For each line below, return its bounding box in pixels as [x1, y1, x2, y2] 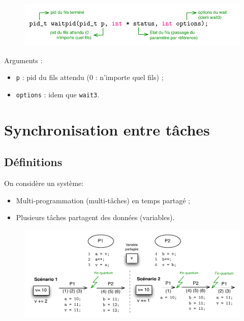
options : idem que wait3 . [16, 89, 100, 100]
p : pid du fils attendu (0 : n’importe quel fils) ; [16, 72, 164, 83]
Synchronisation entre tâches [4, 119, 210, 140]
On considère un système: [4, 178, 84, 189]
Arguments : [4, 55, 43, 65]
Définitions [4, 154, 63, 170]
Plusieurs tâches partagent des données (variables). [16, 212, 175, 223]
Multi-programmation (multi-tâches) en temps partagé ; [16, 195, 190, 205]
